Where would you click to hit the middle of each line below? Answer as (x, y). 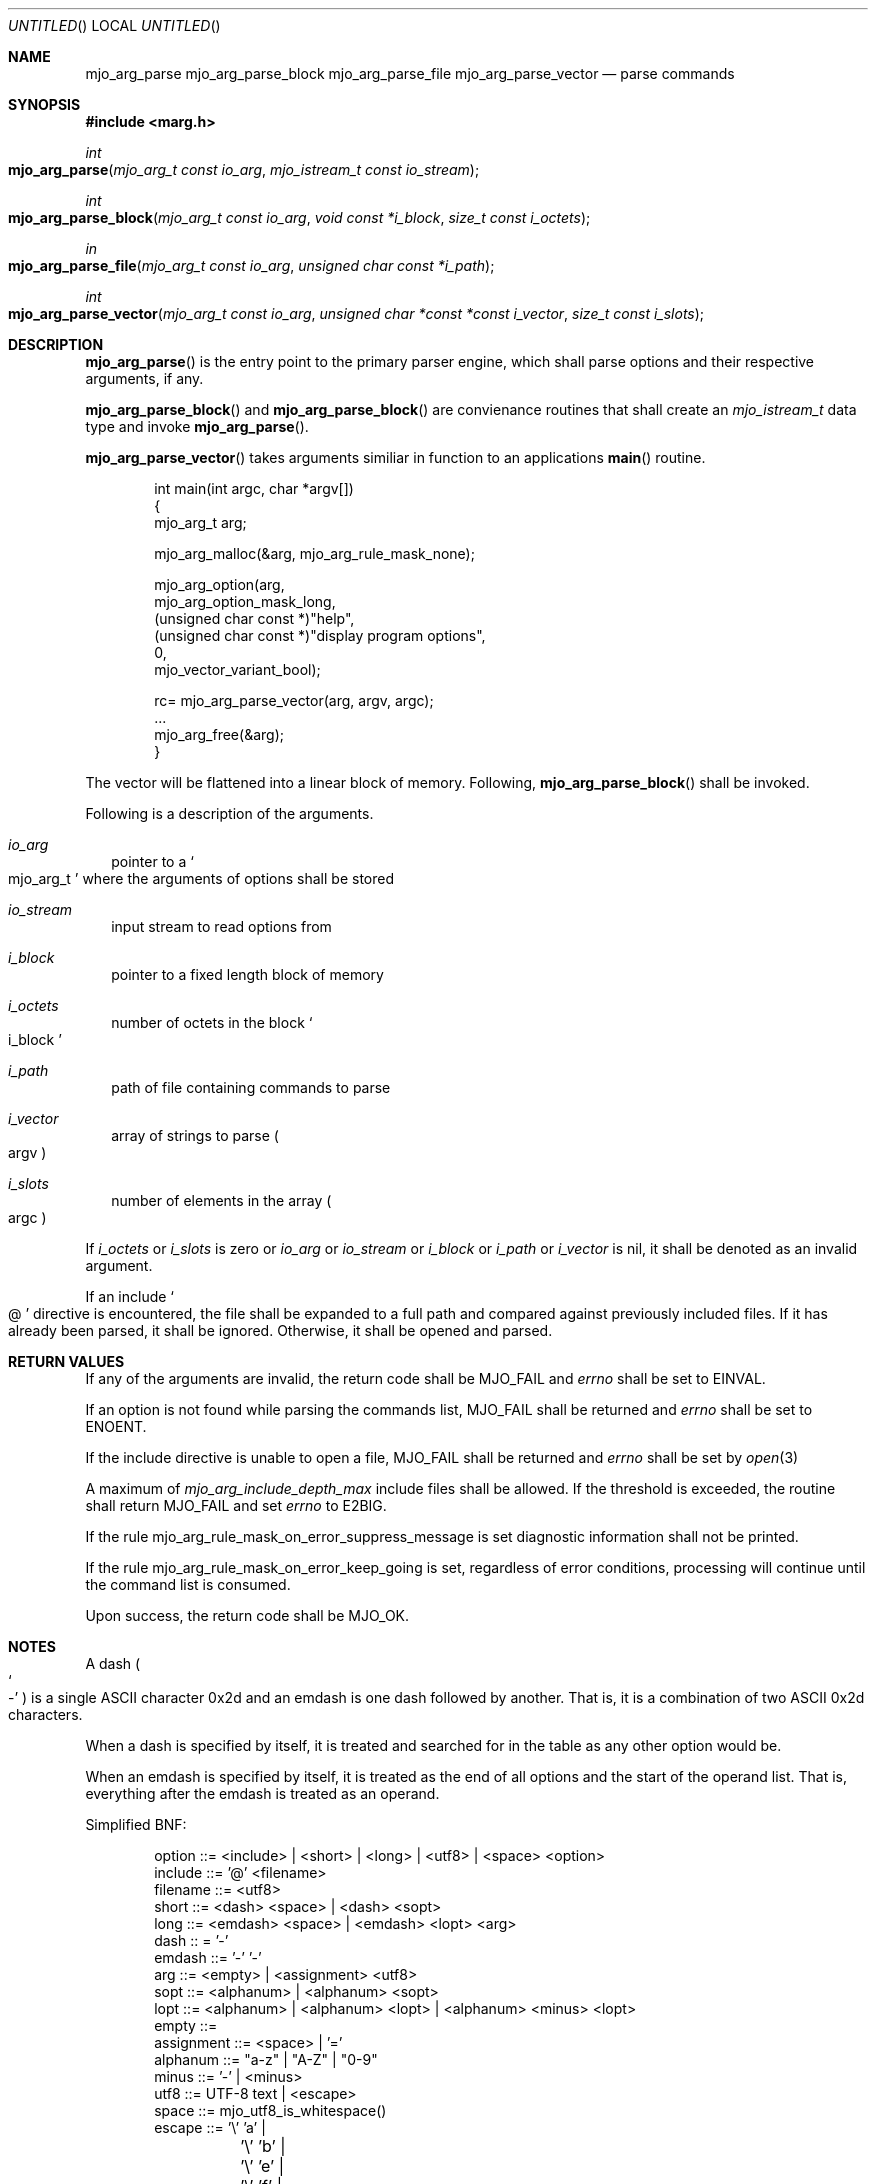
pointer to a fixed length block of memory (247, 974)
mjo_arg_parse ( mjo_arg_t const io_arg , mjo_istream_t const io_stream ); (244, 169)
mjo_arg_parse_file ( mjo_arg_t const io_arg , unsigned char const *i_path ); (251, 265)
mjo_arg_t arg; (200, 522)
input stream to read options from (221, 926)
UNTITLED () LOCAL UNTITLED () (114, 25)
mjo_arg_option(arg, (219, 584)
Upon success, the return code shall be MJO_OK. (247, 1615)
